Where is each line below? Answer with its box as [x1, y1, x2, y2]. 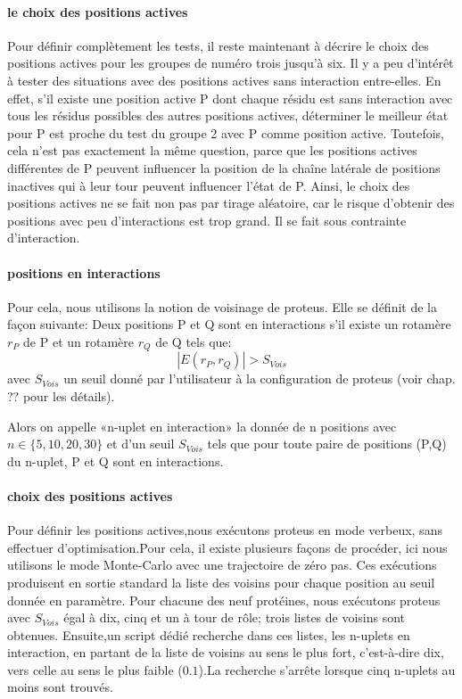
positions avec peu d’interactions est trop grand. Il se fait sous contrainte [7, 210, 407, 229]
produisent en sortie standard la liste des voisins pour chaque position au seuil [7, 572, 435, 591]
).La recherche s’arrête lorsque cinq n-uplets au [198, 660, 456, 678]
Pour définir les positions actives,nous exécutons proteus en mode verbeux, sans [7, 521, 442, 539]
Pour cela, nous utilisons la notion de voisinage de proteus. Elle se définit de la [7, 297, 437, 316]
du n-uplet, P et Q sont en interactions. [7, 451, 224, 470]
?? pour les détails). [7, 386, 115, 405]
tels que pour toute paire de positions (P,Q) [207, 434, 447, 453]
